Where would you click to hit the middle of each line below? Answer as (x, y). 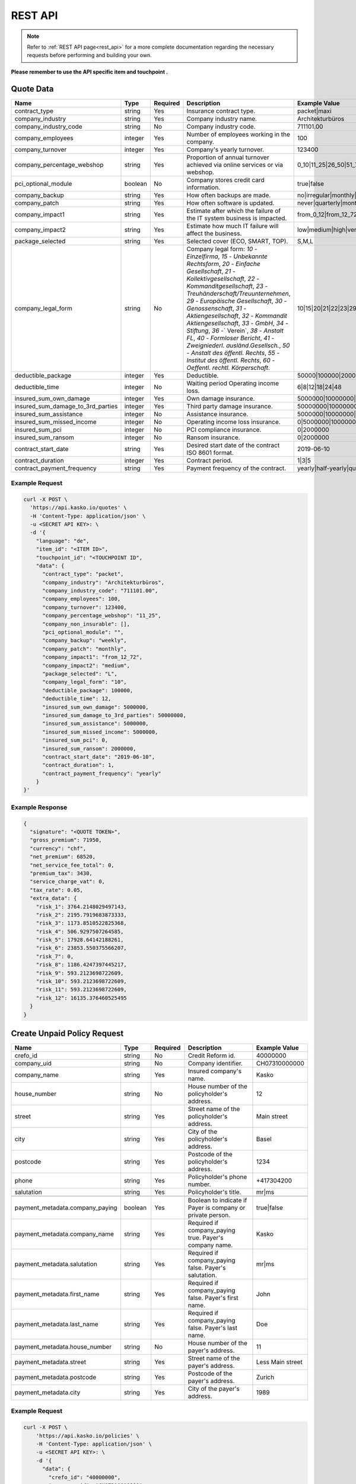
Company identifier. (215, 1064)
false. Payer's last (212, 1328)
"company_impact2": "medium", (86, 665)
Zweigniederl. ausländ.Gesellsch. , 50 (238, 345)
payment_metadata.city (47, 1393)
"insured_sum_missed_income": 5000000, (100, 732)
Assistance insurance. (217, 414)
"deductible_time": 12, (77, 699)
